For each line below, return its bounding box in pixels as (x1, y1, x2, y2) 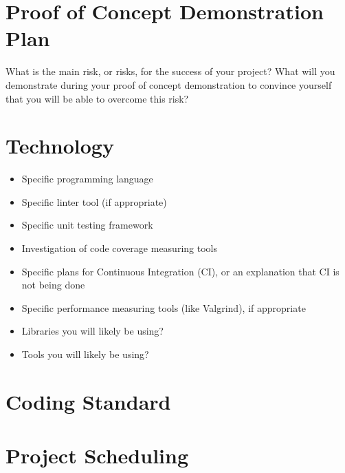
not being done (21, 277, 85, 292)
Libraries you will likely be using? (21, 324, 164, 338)
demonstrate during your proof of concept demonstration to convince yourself (5, 77, 332, 92)
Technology (5, 132, 114, 160)
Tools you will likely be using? (21, 346, 149, 361)
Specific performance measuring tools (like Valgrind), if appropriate (21, 300, 306, 315)
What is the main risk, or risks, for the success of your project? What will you (5, 64, 335, 78)
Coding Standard (5, 387, 171, 415)
